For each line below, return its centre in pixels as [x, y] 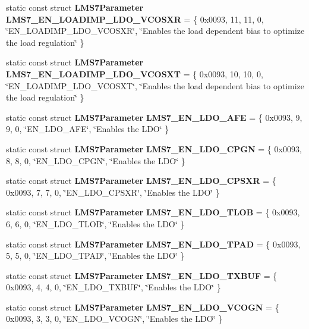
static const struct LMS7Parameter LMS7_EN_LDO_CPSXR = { [141, 181]
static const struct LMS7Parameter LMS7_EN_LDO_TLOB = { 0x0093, [153, 212]
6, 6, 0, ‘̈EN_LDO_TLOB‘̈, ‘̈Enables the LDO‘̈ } [95, 223]
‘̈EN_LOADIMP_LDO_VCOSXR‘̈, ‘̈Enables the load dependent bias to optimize [155, 31]
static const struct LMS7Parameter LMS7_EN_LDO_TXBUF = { [142, 275]
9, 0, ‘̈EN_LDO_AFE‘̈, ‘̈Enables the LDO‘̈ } [88, 129]
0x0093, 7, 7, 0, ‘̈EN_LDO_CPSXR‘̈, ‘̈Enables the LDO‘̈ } [113, 192]
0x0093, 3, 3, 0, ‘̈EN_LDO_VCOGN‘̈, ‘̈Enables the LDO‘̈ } [114, 319]
